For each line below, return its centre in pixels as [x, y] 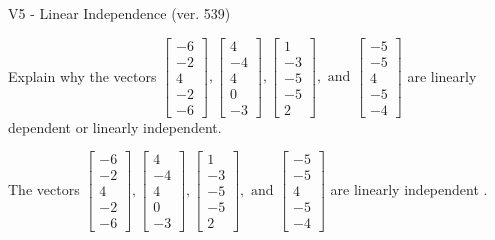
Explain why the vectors [82, 75]
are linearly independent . [409, 188]
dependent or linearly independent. [115, 126]
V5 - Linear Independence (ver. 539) [119, 13]
